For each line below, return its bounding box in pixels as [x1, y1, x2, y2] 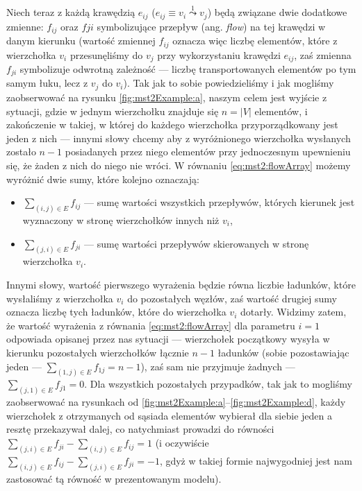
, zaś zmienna [294, 47, 352, 62]
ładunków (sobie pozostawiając [217, 345, 349, 359]
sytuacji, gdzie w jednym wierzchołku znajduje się [6, 103, 219, 118]
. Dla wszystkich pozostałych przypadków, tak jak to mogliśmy [84, 377, 352, 391]
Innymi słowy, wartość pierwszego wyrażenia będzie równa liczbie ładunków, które [6, 277, 356, 291]
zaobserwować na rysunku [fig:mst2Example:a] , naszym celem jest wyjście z [6, 89, 327, 104]
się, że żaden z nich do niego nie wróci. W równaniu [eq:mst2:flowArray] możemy [6, 157, 351, 172]
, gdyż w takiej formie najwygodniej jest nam [159, 453, 352, 467]
